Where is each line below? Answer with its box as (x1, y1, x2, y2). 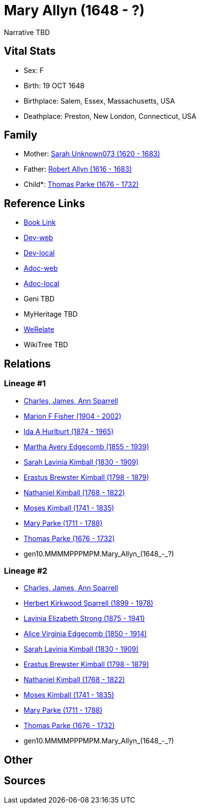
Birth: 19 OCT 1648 (24, 81, 85, 90)
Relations (4, 357, 51, 370)
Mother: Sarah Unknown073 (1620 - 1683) (24, 149, 160, 158)
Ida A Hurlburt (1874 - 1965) (24, 427, 114, 436)
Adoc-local (24, 279, 60, 288)
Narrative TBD (4, 28, 50, 37)
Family (4, 129, 37, 142)
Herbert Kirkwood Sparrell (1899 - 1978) (24, 599, 154, 608)
